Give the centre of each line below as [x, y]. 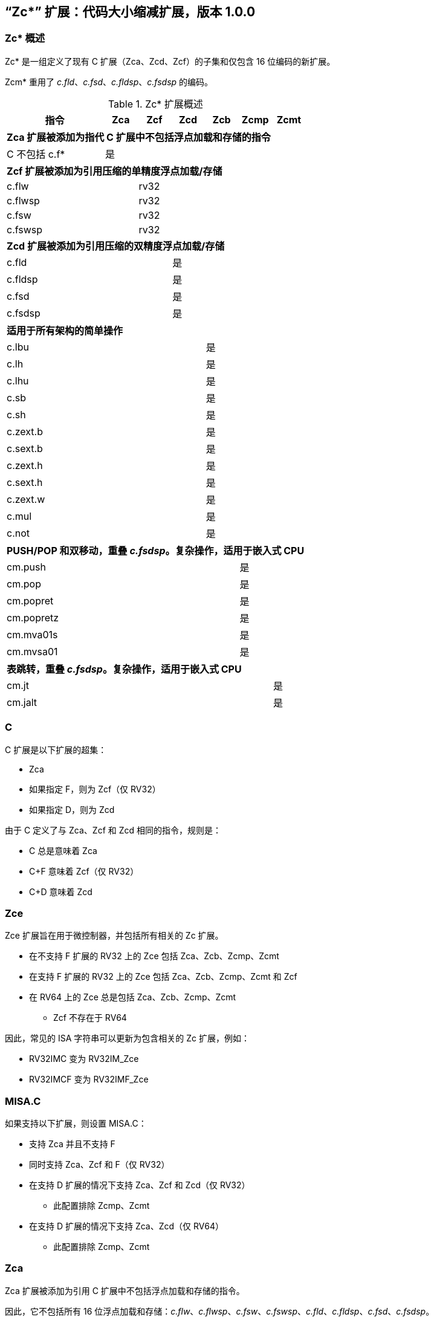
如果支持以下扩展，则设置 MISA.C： [76, 1124]
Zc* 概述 [25, 38]
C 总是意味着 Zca [63, 850]
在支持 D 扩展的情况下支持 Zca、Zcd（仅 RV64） [127, 1226]
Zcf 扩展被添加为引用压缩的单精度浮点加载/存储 [115, 171]
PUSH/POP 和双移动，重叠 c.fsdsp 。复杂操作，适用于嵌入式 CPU [156, 550]
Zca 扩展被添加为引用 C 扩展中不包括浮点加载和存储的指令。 [125, 1290]
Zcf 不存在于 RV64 [90, 1018]
